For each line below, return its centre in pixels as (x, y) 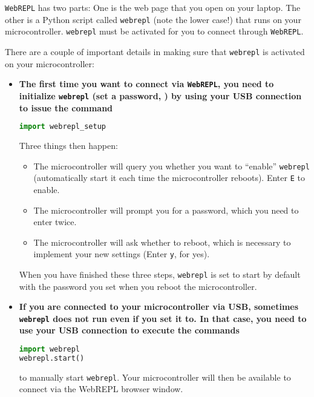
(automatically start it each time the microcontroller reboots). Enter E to (169, 178)
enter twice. (55, 222)
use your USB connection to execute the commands (129, 330)
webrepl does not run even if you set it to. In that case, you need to (163, 318)
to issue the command (66, 107)
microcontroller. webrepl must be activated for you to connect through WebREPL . (154, 31)
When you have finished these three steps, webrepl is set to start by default (160, 274)
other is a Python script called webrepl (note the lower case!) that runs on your (153, 19)
